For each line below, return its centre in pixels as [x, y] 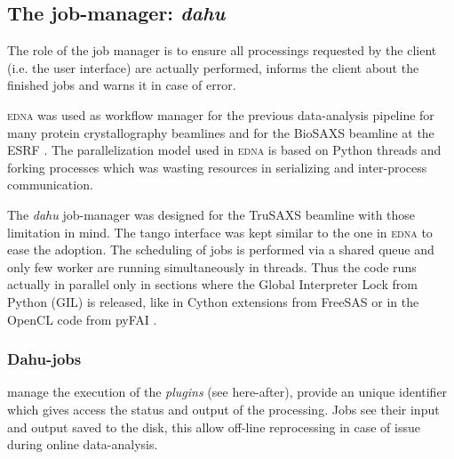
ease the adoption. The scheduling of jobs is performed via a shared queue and [221, 250]
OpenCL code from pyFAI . [82, 319]
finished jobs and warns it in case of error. [122, 85]
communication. [50, 185]
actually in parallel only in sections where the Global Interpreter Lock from [212, 284]
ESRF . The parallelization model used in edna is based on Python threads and [224, 150]
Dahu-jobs [44, 359]
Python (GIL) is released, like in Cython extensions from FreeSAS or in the [213, 301]
